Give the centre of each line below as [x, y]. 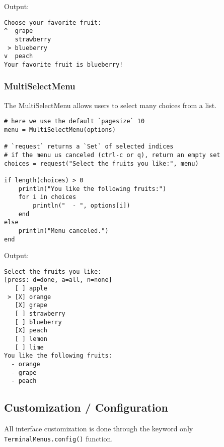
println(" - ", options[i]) [82, 205]
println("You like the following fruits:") [92, 189]
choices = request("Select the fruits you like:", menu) [101, 163]
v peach [19, 56]
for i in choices [47, 197]
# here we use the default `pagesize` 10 [74, 121]
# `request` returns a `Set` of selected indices [89, 147]
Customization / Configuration [86, 407]
